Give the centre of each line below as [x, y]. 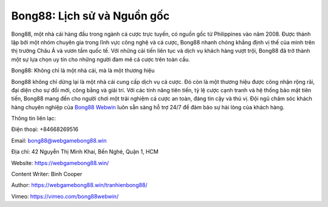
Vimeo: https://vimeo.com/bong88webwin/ [65, 196]
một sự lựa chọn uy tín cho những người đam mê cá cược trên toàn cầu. [101, 59]
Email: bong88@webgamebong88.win [59, 140]
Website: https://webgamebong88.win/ [60, 163]
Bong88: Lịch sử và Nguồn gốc [91, 16]
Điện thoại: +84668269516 [45, 129]
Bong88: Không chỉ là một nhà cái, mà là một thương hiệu [83, 70]
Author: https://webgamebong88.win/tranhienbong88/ [80, 185]
